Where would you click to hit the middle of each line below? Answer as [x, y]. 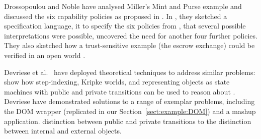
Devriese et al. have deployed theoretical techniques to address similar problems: [130, 72]
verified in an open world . [45, 55]
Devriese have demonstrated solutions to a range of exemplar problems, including [129, 101]
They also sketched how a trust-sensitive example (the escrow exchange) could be [129, 45]
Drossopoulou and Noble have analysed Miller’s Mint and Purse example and [123, 6]
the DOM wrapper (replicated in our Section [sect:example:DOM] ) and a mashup [130, 111]
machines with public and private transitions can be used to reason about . [120, 91]
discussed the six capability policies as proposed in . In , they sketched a [116, 16]
